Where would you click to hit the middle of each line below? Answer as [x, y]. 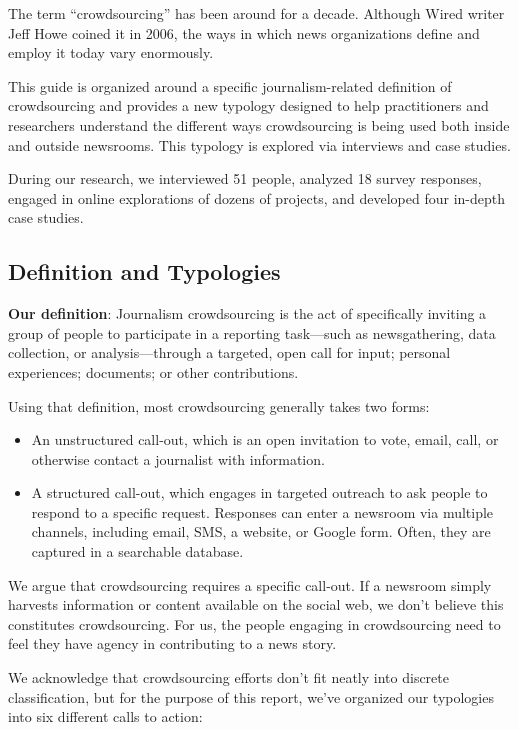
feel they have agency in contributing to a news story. [172, 643]
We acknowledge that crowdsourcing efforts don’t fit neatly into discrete [228, 677]
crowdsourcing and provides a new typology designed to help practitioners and [248, 105]
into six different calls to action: [105, 716]
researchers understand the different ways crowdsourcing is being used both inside [259, 124]
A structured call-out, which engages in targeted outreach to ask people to [259, 492]
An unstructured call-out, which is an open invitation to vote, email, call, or [265, 439]
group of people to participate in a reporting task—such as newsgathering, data [252, 332]
